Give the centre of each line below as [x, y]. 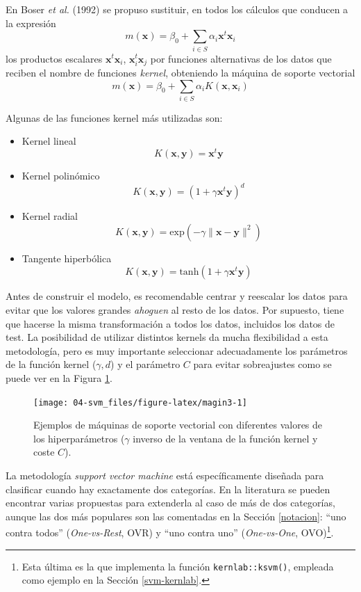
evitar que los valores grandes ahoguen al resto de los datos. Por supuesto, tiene [175, 310]
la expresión [31, 23]
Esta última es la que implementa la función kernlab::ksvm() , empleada [178, 566]
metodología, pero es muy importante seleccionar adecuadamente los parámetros [177, 350]
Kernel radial [50, 216]
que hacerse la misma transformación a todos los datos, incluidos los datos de [170, 323]
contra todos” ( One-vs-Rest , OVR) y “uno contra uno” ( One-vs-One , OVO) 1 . [170, 531]
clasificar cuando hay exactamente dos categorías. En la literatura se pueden [168, 489]
